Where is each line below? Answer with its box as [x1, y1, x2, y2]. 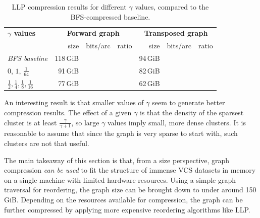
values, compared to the [135, 2, 209, 12]
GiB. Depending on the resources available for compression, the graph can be [4, 194, 243, 204]
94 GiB [139, 53, 160, 63]
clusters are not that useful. [4, 137, 89, 148]
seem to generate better [152, 97, 225, 108]
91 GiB [58, 65, 79, 76]
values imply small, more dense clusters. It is [108, 117, 246, 127]
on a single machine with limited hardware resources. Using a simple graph [4, 174, 236, 185]
